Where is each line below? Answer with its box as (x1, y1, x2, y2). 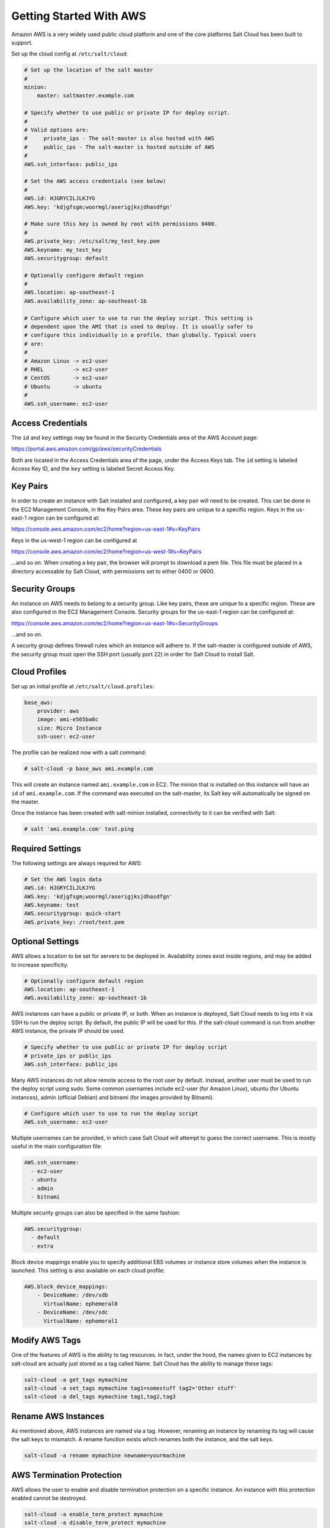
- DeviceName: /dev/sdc (37, 1309, 108, 1316)
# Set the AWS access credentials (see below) (24, 178, 166, 185)
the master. (11, 798, 40, 805)
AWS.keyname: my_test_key (24, 246, 102, 253)
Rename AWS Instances (11, 1411, 105, 1421)
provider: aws (37, 708, 79, 714)
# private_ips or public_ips (24, 1052, 112, 1059)
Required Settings (11, 843, 82, 854)
